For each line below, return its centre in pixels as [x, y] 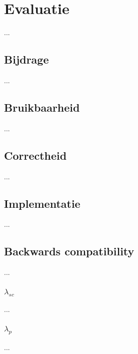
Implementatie [42, 203]
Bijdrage [26, 59]
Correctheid [35, 155]
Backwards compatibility [69, 251]
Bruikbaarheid [42, 107]
